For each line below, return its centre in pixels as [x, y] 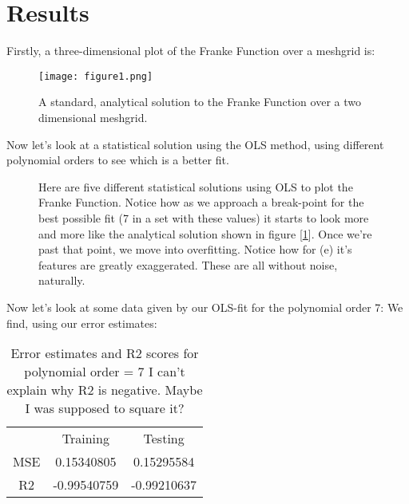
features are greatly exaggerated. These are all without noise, [188, 264]
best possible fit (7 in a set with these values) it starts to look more [204, 217]
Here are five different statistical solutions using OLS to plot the [196, 186]
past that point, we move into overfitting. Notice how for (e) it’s [195, 249]
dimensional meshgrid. [93, 117]
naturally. [62, 280]
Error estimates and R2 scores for [105, 353]
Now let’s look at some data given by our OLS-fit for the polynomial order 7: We [205, 307]
